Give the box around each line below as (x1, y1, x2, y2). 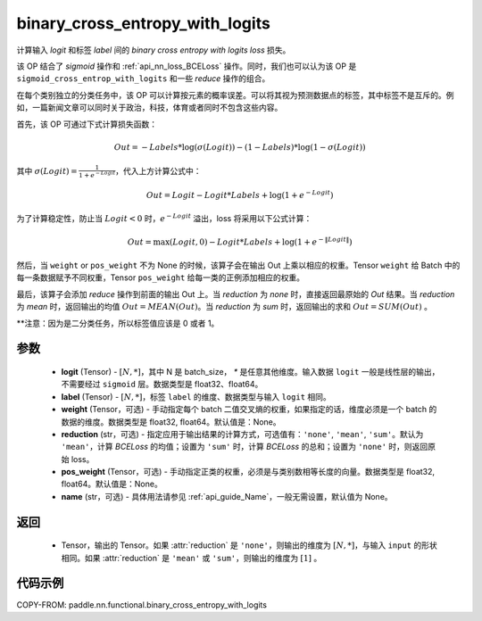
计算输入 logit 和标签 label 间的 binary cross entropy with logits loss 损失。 (16, 45, 291, 55)
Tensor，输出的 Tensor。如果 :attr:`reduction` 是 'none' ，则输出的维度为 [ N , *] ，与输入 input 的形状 (61, 540, 437, 551)
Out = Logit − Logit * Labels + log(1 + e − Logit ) (145, 188, 334, 201)
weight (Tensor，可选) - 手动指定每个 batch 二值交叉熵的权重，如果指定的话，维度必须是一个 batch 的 (61, 404, 437, 415)
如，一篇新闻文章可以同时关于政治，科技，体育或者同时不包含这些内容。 (16, 103, 283, 113)
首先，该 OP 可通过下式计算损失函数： (16, 119, 158, 129)
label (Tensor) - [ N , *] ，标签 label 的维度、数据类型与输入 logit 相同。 (61, 391, 332, 402)
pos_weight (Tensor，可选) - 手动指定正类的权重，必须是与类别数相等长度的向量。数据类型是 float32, (61, 467, 436, 477)
